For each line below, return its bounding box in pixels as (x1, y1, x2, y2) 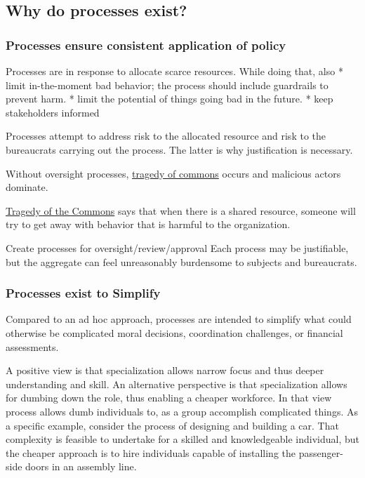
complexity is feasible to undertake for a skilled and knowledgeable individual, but (6, 432, 359, 446)
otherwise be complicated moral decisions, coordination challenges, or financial (6, 325, 343, 340)
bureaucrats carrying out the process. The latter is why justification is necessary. (6, 142, 353, 157)
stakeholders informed (6, 105, 100, 119)
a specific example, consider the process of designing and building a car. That (6, 418, 339, 432)
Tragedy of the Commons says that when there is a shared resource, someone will (6, 203, 356, 218)
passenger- (298, 445, 343, 460)
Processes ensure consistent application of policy (6, 36, 286, 53)
